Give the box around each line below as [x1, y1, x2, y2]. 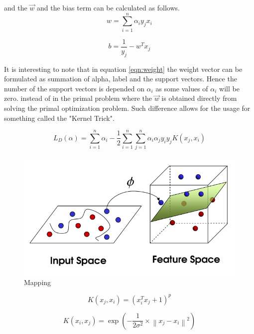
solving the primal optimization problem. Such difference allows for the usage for [4, 102, 251, 113]
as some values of [155, 83, 208, 93]
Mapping [24, 277, 51, 287]
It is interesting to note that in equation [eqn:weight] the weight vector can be [4, 63, 243, 74]
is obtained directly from [161, 93, 237, 103]
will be [219, 83, 240, 93]
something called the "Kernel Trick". [4, 112, 115, 123]
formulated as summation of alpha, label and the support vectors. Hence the [4, 73, 237, 84]
